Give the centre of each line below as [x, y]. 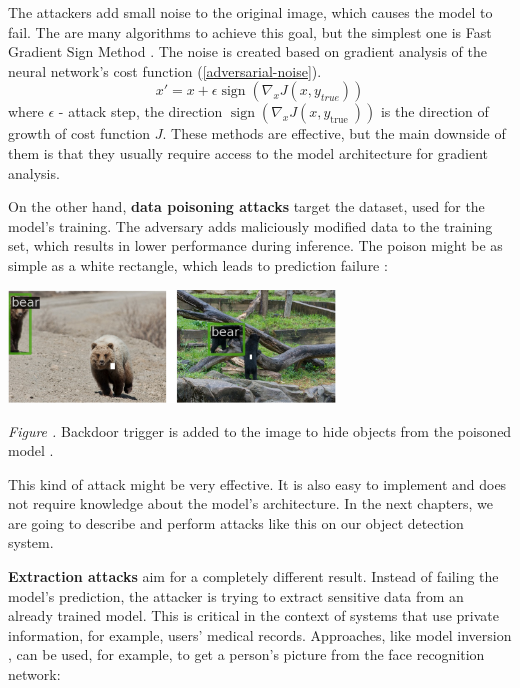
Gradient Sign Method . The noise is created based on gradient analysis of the [247, 51]
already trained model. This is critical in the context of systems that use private [253, 615]
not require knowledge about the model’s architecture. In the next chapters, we [250, 503]
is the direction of [434, 111]
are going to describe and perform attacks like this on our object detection [236, 522]
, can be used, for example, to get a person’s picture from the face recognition [246, 654]
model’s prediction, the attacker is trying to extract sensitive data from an [236, 595]
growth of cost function [79, 133]
